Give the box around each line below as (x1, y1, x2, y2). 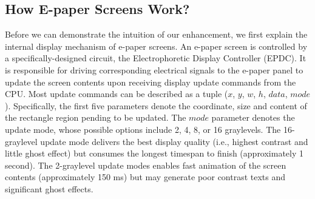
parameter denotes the (211, 111, 295, 124)
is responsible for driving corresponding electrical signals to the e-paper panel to (5, 63, 303, 76)
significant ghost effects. (5, 182, 93, 195)
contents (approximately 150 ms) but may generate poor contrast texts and (5, 170, 286, 183)
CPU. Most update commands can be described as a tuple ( (5, 87, 228, 100)
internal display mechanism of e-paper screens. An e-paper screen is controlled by (5, 39, 308, 52)
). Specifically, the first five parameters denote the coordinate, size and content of (5, 99, 307, 112)
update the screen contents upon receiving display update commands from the (5, 75, 296, 88)
